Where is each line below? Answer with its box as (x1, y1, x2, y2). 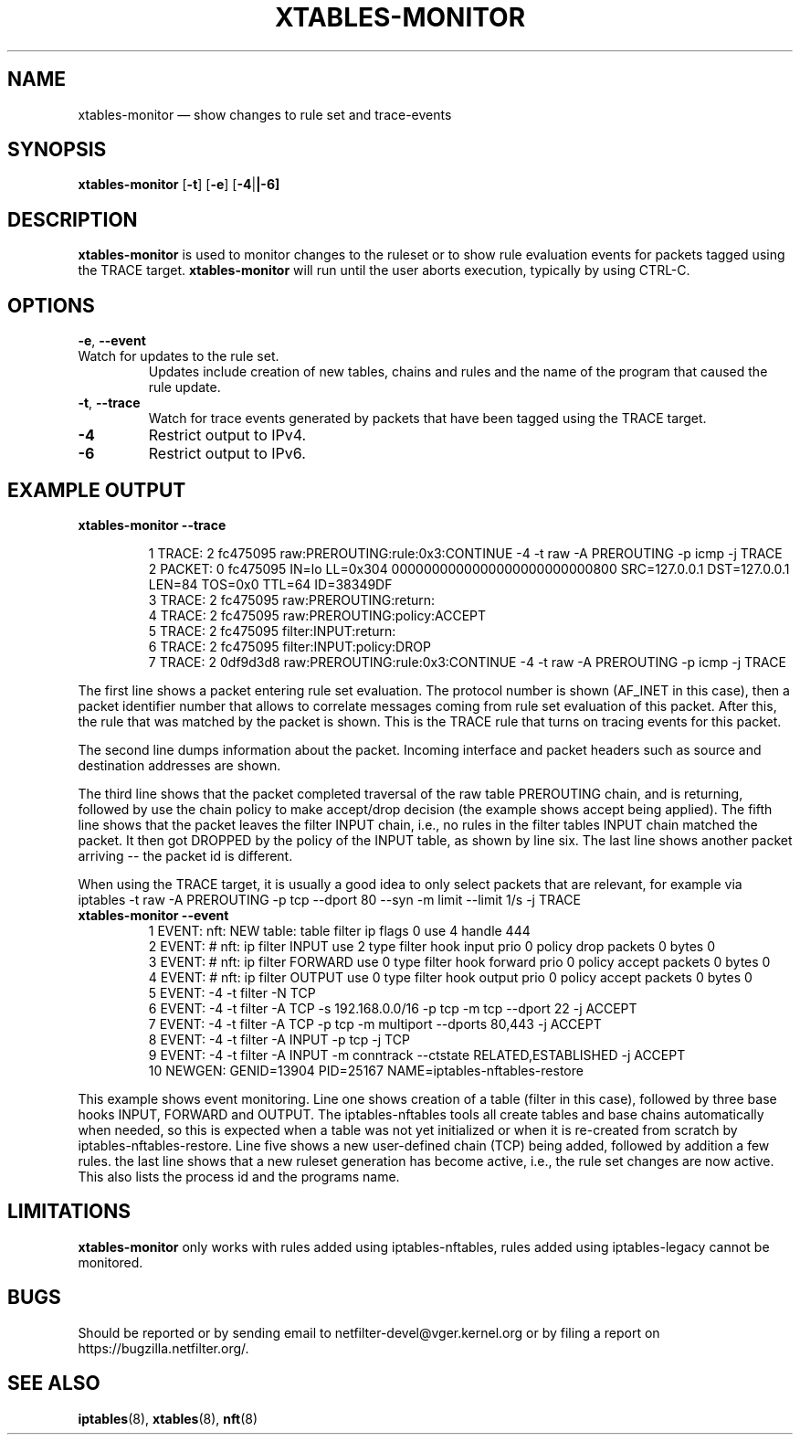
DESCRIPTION (7, 207, 138, 231)
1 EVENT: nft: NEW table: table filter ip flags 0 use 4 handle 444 (148, 922, 531, 938)
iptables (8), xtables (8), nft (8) (78, 1410, 258, 1426)
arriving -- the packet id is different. (78, 847, 293, 864)
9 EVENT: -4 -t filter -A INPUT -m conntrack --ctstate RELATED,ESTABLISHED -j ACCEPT (148, 1046, 686, 1063)
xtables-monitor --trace (78, 516, 226, 533)
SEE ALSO (7, 1372, 100, 1395)
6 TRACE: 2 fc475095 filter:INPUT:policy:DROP (148, 638, 431, 654)
